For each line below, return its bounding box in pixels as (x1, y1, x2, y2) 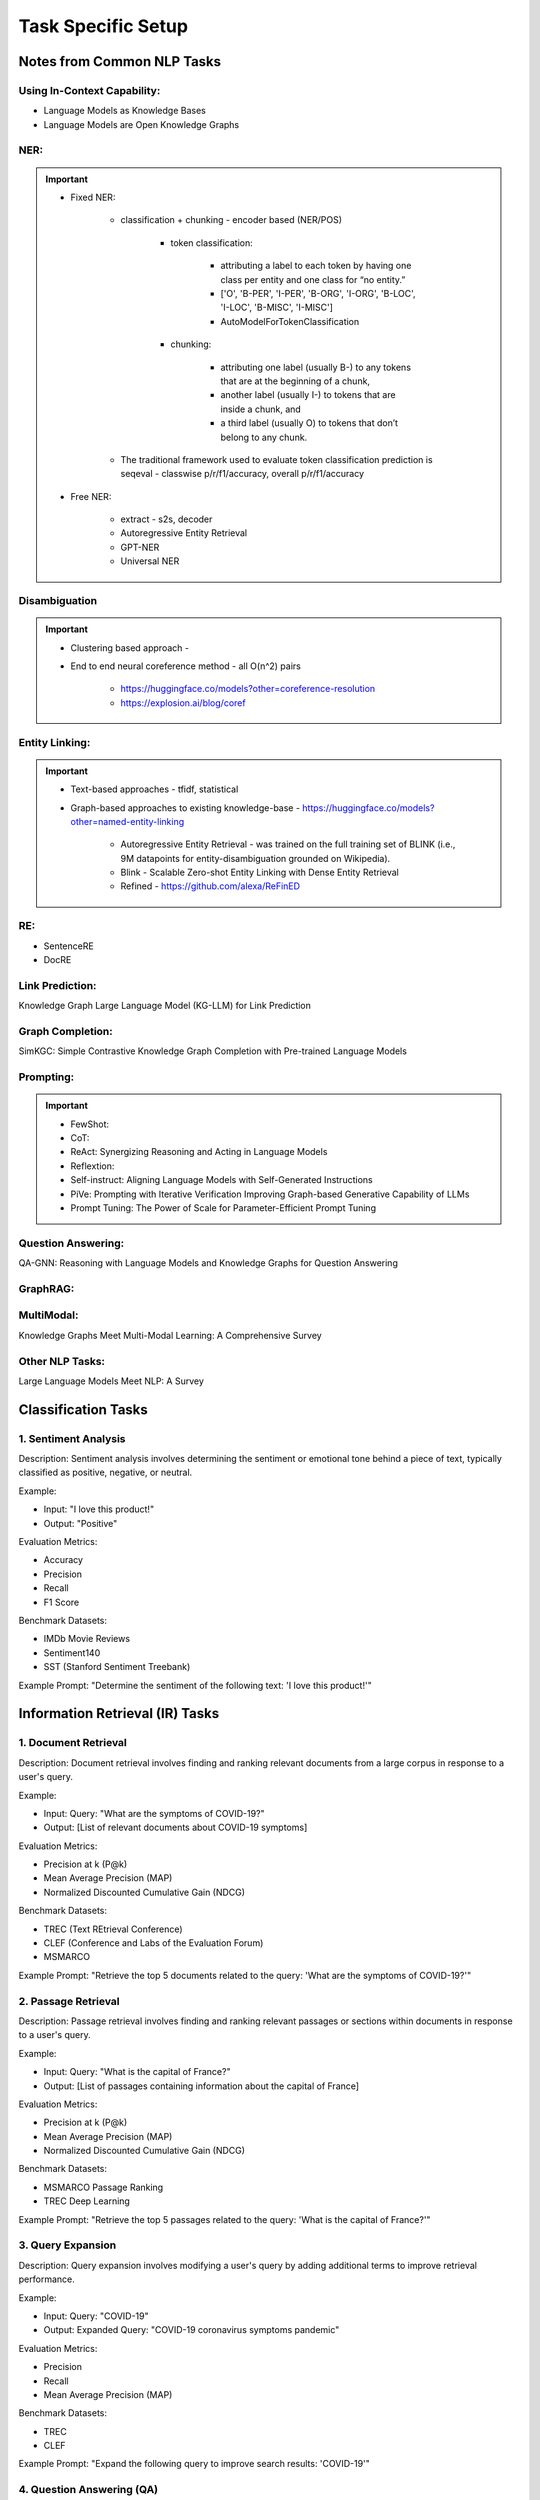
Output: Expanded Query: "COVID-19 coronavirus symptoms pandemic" (43, 2324, 340, 2336)
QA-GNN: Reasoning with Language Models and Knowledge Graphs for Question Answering (18, 1257, 399, 1269)
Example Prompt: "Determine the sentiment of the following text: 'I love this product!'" (18, 1679, 372, 1691)
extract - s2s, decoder (120, 513, 213, 525)
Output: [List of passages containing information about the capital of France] (43, 2080, 360, 2092)
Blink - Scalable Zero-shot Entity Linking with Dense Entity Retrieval (120, 866, 399, 879)
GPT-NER (120, 541, 160, 553)
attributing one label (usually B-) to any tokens (220, 361, 412, 373)
